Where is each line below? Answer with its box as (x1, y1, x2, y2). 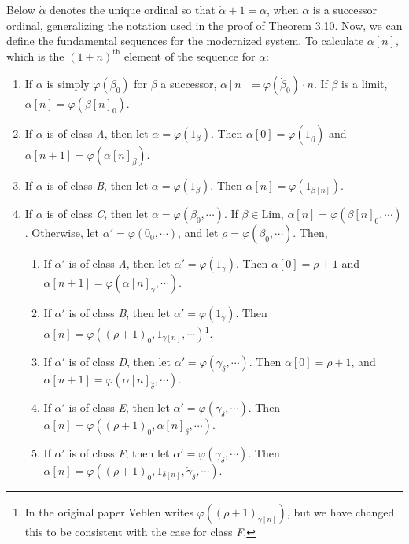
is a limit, (341, 76, 388, 92)
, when (267, 2, 299, 17)
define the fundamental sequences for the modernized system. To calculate (6, 32, 364, 49)
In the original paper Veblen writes (24, 504, 193, 520)
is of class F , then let (68, 445, 170, 461)
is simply (46, 76, 90, 92)
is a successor (312, 2, 377, 17)
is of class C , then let (46, 205, 149, 222)
